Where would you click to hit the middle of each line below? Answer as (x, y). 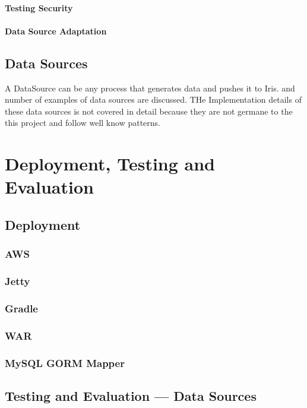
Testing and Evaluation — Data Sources (131, 395)
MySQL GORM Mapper (65, 363)
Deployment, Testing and (110, 164)
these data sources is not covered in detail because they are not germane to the (149, 111)
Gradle (21, 308)
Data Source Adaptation (56, 31)
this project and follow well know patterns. (83, 123)
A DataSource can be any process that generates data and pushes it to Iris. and (150, 88)
